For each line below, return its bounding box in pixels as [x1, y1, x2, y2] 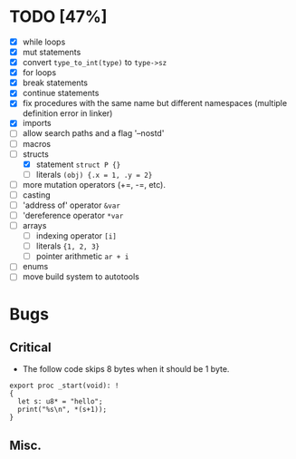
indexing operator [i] [35, 230, 118, 241]
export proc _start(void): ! [9, 381, 119, 391]
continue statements [22, 88, 100, 99]
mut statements [22, 47, 81, 57]
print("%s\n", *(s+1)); [17, 405, 107, 415]
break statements [22, 77, 89, 88]
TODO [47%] [9, 6, 108, 27]
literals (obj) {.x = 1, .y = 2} [35, 169, 153, 180]
